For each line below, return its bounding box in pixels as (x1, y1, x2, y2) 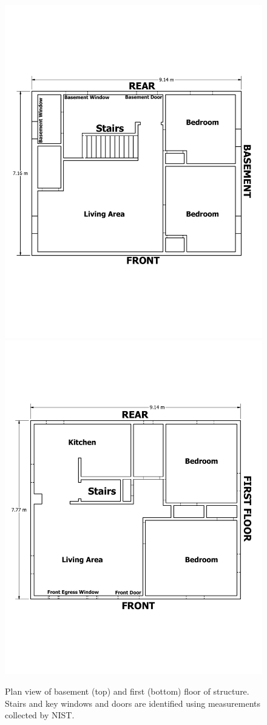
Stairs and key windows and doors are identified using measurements (5, 696, 261, 709)
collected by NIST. (5, 709, 75, 721)
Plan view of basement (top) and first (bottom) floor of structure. (5, 684, 249, 697)
